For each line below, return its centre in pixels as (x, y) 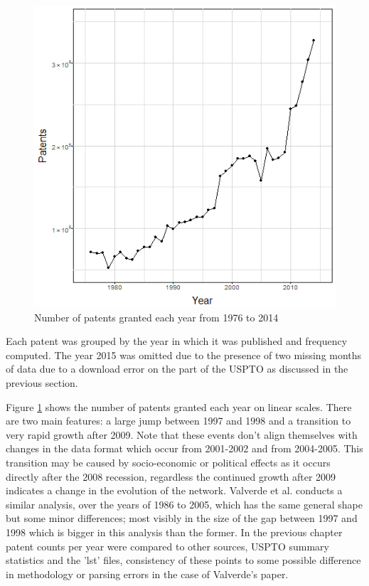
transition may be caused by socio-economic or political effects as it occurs (168, 462)
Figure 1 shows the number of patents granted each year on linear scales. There (179, 406)
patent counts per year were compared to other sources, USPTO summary (167, 546)
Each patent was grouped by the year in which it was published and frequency (177, 341)
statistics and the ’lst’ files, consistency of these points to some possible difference (183, 560)
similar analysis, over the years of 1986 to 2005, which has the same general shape (184, 504)
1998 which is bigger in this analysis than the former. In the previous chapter (174, 532)
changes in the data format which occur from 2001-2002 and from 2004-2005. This (184, 448)
